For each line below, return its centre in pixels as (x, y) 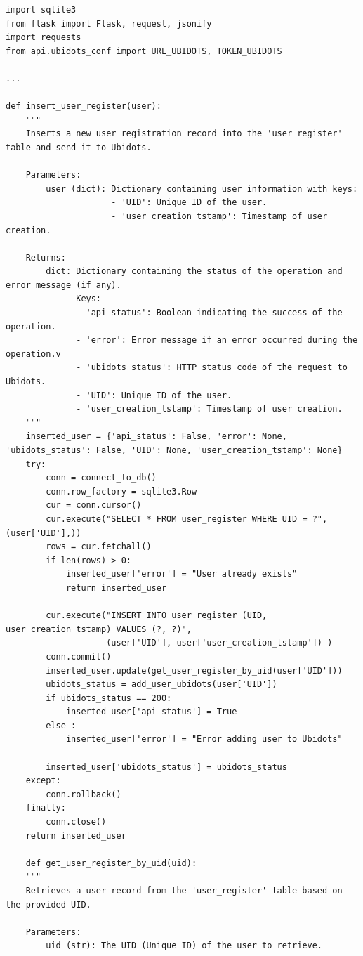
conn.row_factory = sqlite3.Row (121, 491)
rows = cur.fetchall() (99, 547)
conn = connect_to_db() (101, 478)
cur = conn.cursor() (94, 505)
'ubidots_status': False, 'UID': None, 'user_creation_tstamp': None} (174, 450)
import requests (44, 38)
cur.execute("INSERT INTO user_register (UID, (157, 616)
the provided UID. (48, 904)
